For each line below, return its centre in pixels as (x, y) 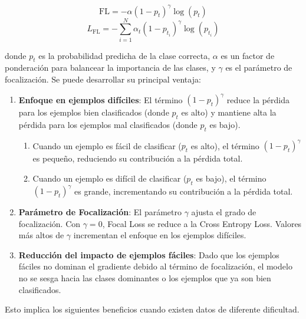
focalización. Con (50, 223)
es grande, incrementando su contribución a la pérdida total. (184, 191)
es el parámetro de (259, 68)
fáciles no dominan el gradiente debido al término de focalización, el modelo (155, 266)
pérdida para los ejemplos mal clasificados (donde (108, 124)
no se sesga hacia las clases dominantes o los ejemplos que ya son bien (145, 278)
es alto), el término (225, 145)
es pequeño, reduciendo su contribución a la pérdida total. (138, 158)
